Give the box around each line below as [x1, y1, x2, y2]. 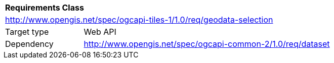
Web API [83, 27, 116, 37]
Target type [5, 27, 49, 37]
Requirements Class [5, 3, 84, 13]
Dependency [5, 39, 54, 49]
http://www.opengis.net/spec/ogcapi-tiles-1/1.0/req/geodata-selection [5, 15, 273, 25]
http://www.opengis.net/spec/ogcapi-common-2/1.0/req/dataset [83, 39, 330, 49]
